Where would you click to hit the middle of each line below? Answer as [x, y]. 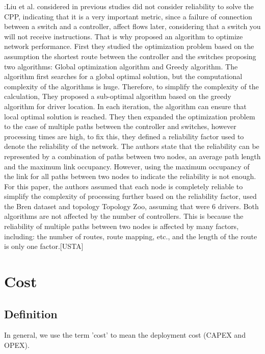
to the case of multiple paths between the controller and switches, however [120, 126]
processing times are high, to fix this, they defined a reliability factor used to [124, 136]
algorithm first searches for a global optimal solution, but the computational [123, 76]
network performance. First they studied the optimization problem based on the [129, 46]
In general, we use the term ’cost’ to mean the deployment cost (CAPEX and [125, 335]
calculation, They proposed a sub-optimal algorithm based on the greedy [118, 96]
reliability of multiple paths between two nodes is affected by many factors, [122, 226]
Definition [31, 313]
